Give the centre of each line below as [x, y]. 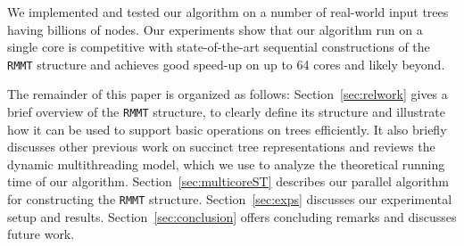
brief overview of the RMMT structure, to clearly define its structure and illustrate [226, 112]
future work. [41, 234]
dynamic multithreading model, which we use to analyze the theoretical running [226, 164]
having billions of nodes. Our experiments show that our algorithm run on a [215, 29]
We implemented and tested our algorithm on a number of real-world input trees [228, 12]
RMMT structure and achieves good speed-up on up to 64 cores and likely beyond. [226, 64]
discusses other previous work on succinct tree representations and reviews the [221, 147]
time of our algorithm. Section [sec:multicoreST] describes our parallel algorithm [228, 181]
